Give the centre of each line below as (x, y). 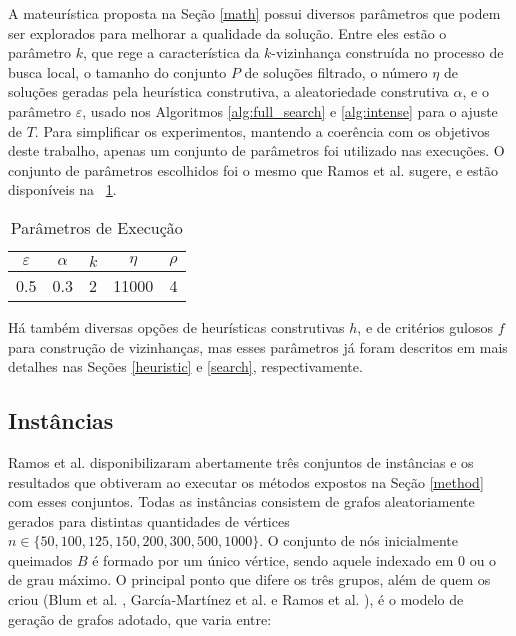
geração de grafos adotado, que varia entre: (140, 618)
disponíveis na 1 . (62, 189)
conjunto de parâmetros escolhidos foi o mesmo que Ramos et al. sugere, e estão (253, 169)
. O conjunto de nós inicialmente (358, 540)
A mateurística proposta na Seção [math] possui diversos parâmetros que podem (254, 13)
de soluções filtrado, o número (336, 71)
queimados (40, 559)
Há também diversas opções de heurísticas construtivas (176, 326)
